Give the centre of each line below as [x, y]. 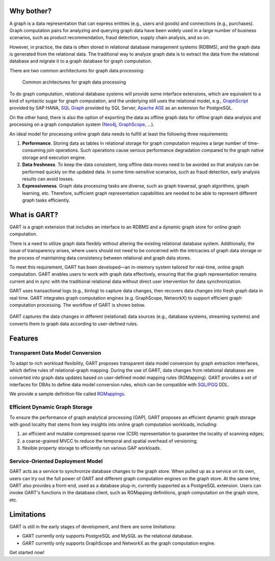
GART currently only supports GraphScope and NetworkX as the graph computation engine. [119, 543]
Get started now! [27, 552]
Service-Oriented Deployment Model [56, 461]
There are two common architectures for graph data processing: [77, 70]
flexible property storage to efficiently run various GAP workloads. [92, 448]
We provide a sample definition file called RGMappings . [67, 394]
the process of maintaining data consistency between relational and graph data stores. [100, 258]
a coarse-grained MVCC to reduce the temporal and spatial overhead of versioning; [110, 441]
